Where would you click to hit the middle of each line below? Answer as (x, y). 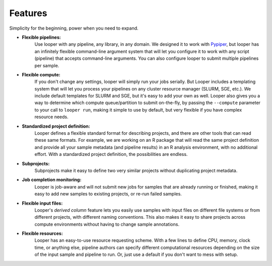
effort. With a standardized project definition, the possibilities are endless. (111, 154)
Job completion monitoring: (52, 180)
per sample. (47, 65)
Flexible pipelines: (42, 37)
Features (28, 13)
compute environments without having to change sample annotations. (107, 224)
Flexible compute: (41, 74)
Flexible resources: (42, 233)
